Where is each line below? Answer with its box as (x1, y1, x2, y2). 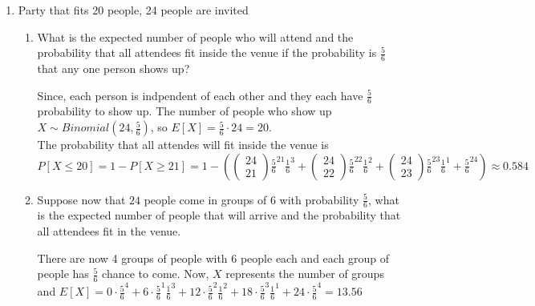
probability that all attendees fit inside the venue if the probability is (37, 44, 377, 61)
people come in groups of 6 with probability (144, 191, 359, 207)
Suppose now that (37, 191, 126, 207)
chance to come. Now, (102, 265, 209, 282)
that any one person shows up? (37, 60, 190, 77)
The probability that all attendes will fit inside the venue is (37, 136, 329, 153)
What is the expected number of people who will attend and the (37, 28, 354, 45)
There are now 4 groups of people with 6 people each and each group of (37, 249, 390, 266)
